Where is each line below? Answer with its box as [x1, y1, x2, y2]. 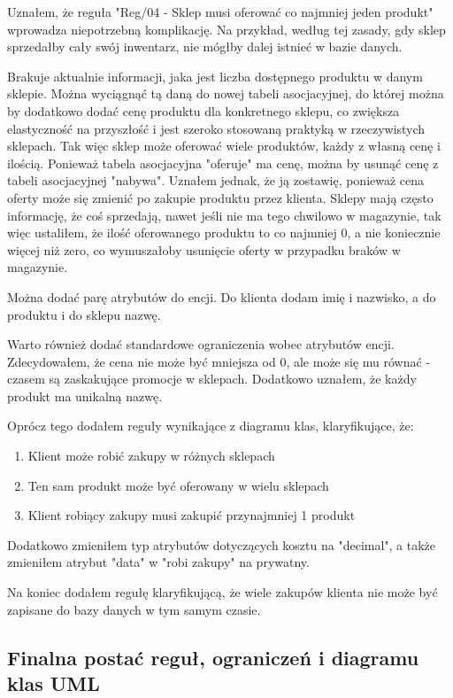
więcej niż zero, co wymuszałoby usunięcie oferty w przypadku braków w [7, 240, 401, 259]
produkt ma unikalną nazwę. [7, 386, 163, 405]
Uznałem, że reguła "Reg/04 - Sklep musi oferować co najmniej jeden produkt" [7, 3, 434, 20]
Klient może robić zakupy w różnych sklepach [27, 446, 275, 465]
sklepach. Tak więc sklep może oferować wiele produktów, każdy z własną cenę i [7, 136, 441, 155]
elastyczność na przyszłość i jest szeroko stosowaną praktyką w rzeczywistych [7, 119, 426, 137]
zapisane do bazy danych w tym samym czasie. [7, 600, 261, 618]
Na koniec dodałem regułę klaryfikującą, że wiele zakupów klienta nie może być [7, 583, 438, 601]
